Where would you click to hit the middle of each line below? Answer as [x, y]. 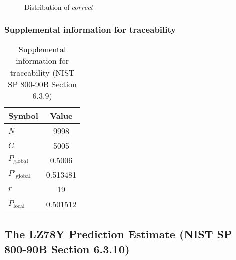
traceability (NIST [42, 72]
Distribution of [47, 7]
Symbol [23, 115]
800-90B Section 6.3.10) [67, 249]
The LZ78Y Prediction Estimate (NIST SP [118, 234]
